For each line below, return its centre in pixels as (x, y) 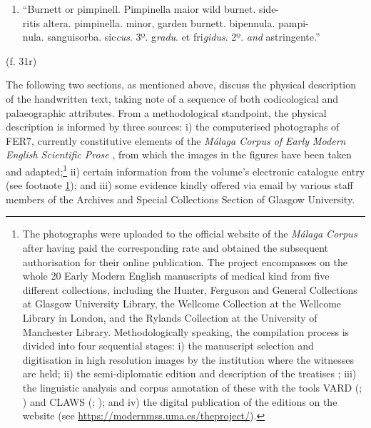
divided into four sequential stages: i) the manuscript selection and (168, 346)
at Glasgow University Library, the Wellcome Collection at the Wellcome (182, 304)
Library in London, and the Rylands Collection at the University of (170, 317)
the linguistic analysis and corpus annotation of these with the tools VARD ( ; (192, 387)
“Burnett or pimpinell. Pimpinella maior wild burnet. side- (151, 9)
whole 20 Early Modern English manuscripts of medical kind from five (176, 276)
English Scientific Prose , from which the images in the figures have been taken (179, 154)
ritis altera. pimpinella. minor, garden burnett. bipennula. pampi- (166, 22)
